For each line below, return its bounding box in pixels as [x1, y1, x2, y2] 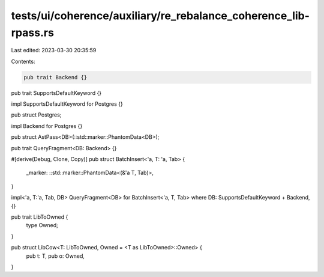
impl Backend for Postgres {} [11, 122, 83, 129]
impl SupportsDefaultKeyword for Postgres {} [11, 100, 123, 108]
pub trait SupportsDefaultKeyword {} [11, 89, 102, 96]
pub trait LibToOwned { [11, 213, 68, 221]
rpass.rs [11, 26, 54, 39]
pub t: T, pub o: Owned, [26, 252, 85, 260]
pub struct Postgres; [11, 111, 62, 118]
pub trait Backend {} [23, 74, 88, 81]
